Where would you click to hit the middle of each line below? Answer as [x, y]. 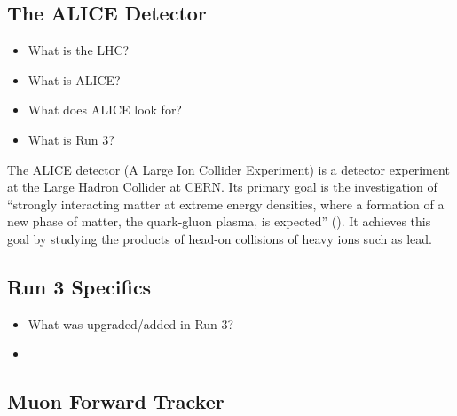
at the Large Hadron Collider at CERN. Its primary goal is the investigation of [222, 187]
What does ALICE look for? [105, 110]
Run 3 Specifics [79, 286]
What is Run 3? [71, 139]
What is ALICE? [74, 79]
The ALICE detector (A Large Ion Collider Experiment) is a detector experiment [228, 169]
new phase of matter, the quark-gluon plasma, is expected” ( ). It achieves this [219, 221]
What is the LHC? [79, 50]
